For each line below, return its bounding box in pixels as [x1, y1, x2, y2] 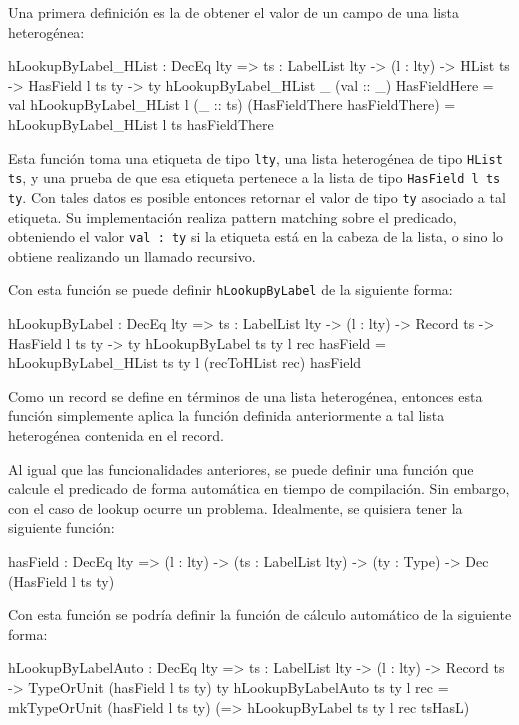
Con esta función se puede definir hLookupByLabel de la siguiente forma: [8, 279, 453, 300]
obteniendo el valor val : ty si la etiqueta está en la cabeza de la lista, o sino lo [8, 226, 504, 247]
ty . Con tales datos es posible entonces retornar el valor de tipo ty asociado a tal [8, 186, 506, 207]
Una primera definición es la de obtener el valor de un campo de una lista [8, 2, 460, 22]
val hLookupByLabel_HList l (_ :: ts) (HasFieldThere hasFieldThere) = [8, 94, 456, 115]
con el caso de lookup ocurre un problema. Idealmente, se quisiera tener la [8, 497, 463, 518]
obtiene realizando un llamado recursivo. [8, 245, 256, 266]
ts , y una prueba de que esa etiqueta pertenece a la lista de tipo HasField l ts [8, 167, 501, 188]
